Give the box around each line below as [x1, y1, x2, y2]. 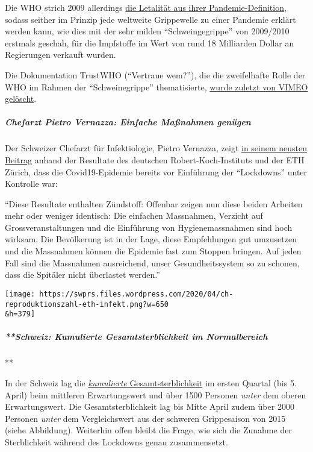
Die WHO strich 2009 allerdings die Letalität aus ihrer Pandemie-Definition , [5, 1, 287, 13]
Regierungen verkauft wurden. [5, 48, 116, 61]
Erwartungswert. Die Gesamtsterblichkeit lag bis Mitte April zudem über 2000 [5, 400, 294, 413]
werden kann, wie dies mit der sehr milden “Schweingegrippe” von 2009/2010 [5, 25, 290, 37]
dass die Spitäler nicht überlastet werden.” [5, 268, 160, 281]
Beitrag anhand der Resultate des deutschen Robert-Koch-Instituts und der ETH [5, 153, 305, 166]
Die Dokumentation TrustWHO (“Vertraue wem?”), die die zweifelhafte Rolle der [5, 68, 306, 81]
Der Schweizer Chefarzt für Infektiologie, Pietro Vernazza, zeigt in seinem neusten [5, 142, 308, 154]
